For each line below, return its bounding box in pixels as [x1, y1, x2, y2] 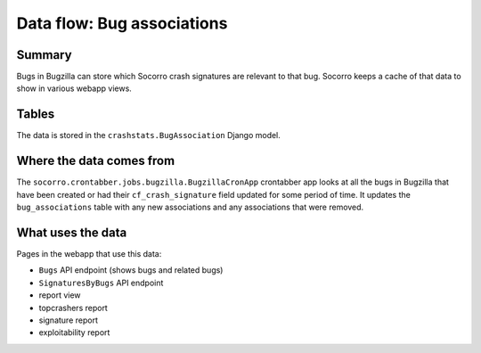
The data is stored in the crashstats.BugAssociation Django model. [16, 130, 281, 141]
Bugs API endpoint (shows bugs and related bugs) [38, 265, 224, 275]
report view [38, 290, 81, 300]
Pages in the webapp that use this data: [16, 248, 162, 259]
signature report [38, 315, 98, 325]
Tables [16, 107, 55, 122]
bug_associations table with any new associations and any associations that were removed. [16, 201, 364, 213]
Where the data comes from [16, 153, 175, 168]
